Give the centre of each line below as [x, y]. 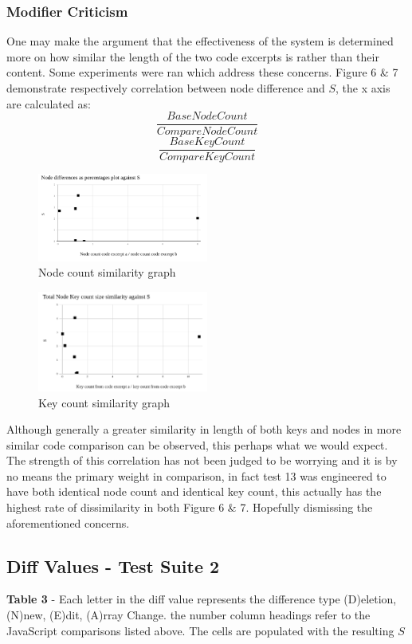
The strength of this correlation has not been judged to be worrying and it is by [202, 460]
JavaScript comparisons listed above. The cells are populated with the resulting [200, 630]
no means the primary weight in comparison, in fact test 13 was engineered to [196, 475]
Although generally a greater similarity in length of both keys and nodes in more [204, 429]
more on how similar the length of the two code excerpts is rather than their [193, 56]
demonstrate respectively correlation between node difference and [166, 88]
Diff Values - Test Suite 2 [113, 565]
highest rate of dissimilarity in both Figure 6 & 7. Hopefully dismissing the [190, 507]
